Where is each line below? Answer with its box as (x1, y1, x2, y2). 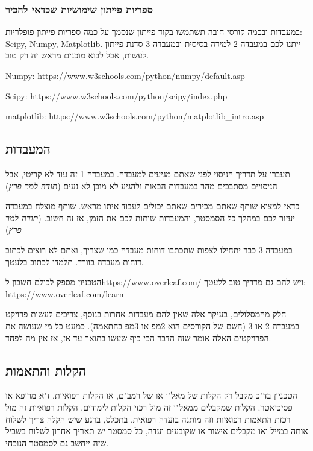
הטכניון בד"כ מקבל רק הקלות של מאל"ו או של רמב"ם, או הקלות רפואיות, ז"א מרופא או (5, 389, 297, 402)
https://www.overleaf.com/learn (5, 287, 124, 300)
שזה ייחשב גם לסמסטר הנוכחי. (5, 436, 109, 449)
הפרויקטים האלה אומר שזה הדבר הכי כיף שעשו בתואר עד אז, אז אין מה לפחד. (5, 331, 271, 344)
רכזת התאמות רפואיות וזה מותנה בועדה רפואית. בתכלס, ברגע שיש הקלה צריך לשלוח (5, 412, 291, 425)
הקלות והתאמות (5, 361, 86, 379)
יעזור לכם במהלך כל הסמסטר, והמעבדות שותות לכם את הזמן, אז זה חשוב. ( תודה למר (5, 211, 295, 224)
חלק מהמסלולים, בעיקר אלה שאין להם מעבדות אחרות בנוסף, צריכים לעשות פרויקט (5, 307, 287, 320)
